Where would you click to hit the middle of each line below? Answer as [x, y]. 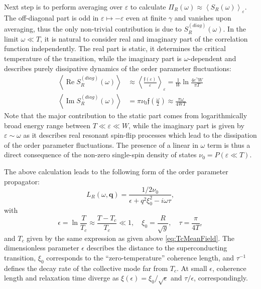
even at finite [146, 17]
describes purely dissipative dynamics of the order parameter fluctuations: [118, 68]
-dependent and [212, 58]
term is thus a [229, 144]
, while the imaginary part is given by [186, 125]
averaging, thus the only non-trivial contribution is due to [93, 29]
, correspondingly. [221, 278]
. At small [192, 268]
